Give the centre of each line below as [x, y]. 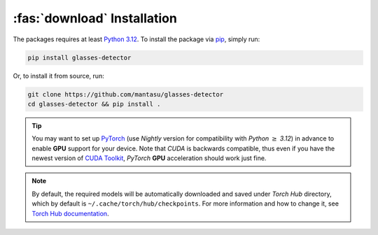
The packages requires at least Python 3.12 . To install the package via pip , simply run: [136, 39]
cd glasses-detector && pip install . [94, 104]
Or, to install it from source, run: [58, 76]
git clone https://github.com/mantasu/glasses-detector [126, 94]
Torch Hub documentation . [70, 213]
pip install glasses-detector [79, 57]
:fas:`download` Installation [95, 18]
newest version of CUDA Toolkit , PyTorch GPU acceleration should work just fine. [149, 158]
